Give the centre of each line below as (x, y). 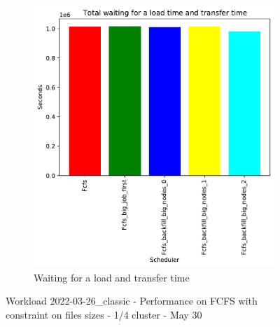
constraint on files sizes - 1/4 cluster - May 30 (104, 314)
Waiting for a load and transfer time (112, 277)
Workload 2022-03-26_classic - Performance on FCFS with (132, 301)
